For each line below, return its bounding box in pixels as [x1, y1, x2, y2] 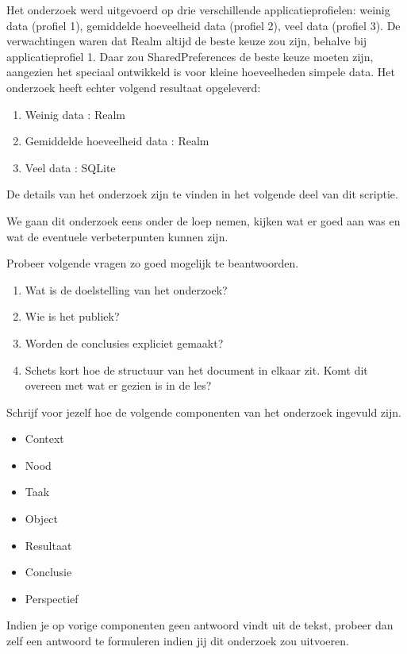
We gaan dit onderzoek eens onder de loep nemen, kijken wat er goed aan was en [6, 212, 401, 229]
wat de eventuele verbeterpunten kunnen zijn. [6, 228, 228, 244]
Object [25, 510, 59, 527]
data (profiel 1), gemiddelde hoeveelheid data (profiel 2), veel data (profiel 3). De [6, 17, 401, 33]
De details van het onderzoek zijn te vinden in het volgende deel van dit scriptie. [6, 186, 398, 202]
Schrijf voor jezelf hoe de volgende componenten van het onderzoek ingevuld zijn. [6, 403, 401, 420]
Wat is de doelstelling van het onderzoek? [25, 281, 228, 298]
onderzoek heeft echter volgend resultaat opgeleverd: [6, 79, 261, 95]
